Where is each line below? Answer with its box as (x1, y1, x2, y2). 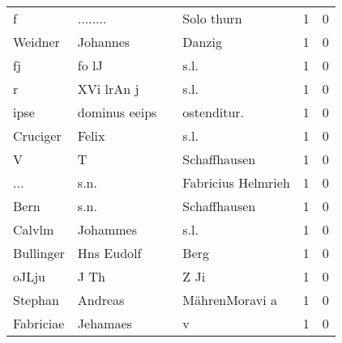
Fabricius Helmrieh (182, 173, 290, 192)
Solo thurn (182, 9, 242, 28)
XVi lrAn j (77, 79, 139, 98)
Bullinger (13, 243, 65, 262)
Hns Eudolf (77, 243, 142, 262)
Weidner (13, 32, 60, 51)
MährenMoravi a (182, 290, 277, 309)
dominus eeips (77, 103, 157, 121)
